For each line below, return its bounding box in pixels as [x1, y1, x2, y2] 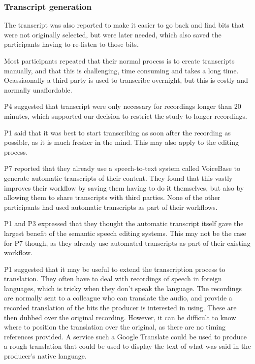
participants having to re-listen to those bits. [4, 39, 139, 49]
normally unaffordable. [4, 84, 72, 95]
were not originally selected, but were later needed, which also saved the [4, 29, 222, 39]
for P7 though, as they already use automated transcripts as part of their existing [4, 237, 251, 248]
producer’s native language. [4, 351, 87, 361]
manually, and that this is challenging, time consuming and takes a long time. [4, 65, 239, 75]
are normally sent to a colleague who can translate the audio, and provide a [4, 293, 232, 303]
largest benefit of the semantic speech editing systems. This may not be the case [4, 228, 246, 238]
